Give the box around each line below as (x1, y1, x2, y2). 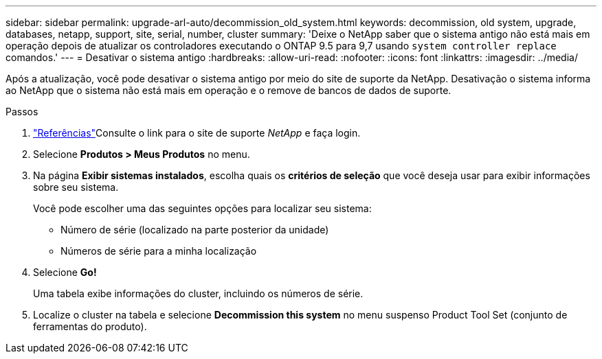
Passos (5, 106, 38, 117)
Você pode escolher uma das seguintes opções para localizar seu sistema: (33, 202, 372, 214)
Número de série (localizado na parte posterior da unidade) (60, 224, 329, 235)
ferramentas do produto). (33, 321, 147, 332)
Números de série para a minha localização (60, 245, 257, 257)
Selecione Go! (33, 266, 97, 278)
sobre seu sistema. (33, 181, 119, 193)
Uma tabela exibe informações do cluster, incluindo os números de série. (33, 288, 364, 299)
